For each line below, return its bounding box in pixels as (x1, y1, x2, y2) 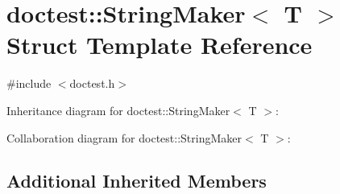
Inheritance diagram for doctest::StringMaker (6, 101, 230, 118)
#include (6, 75, 52, 92)
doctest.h (69, 75, 115, 92)
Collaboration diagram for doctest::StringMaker (6, 129, 242, 146)
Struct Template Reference (6, 28, 313, 61)
